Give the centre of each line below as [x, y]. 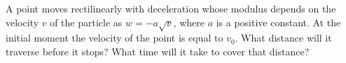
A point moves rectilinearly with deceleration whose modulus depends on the [171, 8]
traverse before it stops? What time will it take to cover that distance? [158, 51]
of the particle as [86, 22]
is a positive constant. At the [278, 22]
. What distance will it [283, 38]
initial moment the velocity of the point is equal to [115, 38]
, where [189, 22]
